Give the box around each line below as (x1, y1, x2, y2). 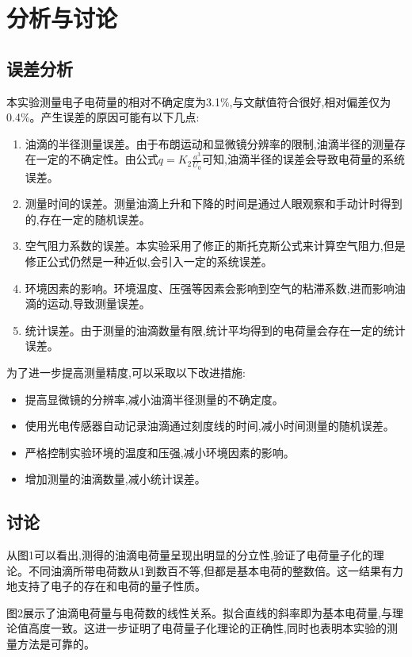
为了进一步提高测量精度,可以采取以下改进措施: (6, 363, 246, 380)
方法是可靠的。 (17, 636, 95, 652)
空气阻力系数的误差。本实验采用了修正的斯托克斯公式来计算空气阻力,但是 (25, 237, 406, 254)
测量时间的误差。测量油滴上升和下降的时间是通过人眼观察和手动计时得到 (25, 195, 402, 212)
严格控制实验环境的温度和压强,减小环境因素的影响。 (25, 444, 295, 460)
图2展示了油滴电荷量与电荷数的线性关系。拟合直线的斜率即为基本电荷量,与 (6, 604, 392, 620)
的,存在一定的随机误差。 (25, 210, 151, 227)
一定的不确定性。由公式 (36, 151, 158, 167)
